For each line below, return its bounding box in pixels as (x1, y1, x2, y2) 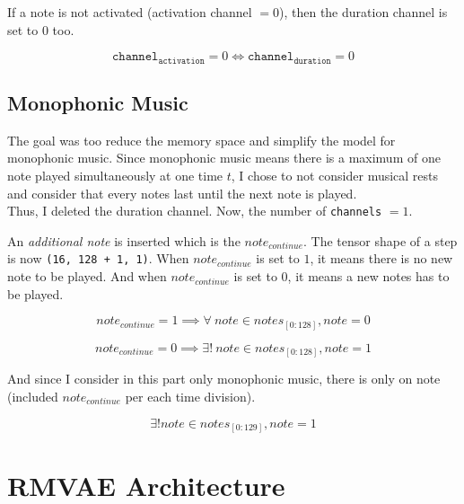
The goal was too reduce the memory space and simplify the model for (7, 130, 396, 149)
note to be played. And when (7, 267, 167, 286)
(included (7, 386, 58, 405)
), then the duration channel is (279, 3, 448, 21)
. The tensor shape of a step (303, 231, 458, 250)
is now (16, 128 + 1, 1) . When (7, 249, 189, 268)
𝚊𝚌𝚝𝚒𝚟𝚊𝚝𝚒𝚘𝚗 (158, 56, 205, 66)
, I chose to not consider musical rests (231, 166, 439, 185)
